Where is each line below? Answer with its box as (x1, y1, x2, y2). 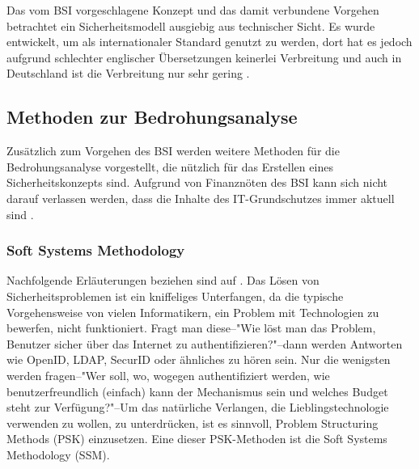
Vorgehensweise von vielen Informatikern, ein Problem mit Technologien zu (6, 303, 379, 320)
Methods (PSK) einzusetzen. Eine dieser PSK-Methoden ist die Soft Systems (6, 430, 387, 447)
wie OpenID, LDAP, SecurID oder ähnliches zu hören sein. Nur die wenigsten (6, 351, 391, 368)
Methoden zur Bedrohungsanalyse (6, 104, 298, 129)
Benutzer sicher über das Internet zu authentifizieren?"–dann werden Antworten (6, 335, 403, 352)
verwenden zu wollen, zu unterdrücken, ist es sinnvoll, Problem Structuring (6, 414, 379, 431)
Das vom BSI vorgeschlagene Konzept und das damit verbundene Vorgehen (6, 2, 379, 18)
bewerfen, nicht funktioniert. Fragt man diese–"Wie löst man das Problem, (6, 319, 376, 336)
